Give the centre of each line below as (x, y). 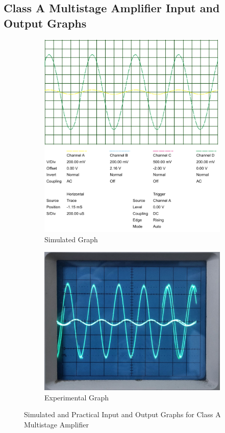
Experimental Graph (77, 397)
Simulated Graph (71, 239)
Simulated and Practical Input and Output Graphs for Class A (122, 414)
